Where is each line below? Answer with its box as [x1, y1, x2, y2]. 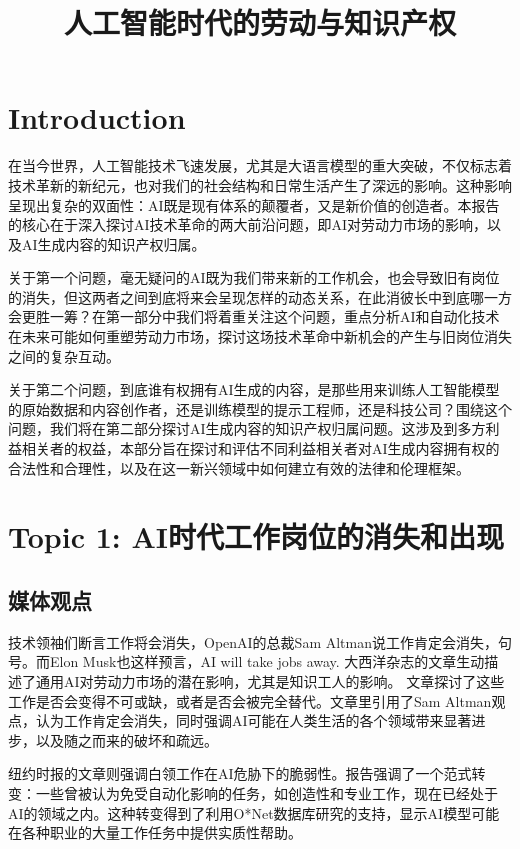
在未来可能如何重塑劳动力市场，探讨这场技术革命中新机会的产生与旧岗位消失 [8, 326, 512, 347]
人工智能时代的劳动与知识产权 [63, 2, 456, 43]
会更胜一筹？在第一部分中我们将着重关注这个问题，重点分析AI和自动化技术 [8, 306, 500, 327]
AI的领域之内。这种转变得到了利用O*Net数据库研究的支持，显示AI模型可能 [8, 802, 500, 823]
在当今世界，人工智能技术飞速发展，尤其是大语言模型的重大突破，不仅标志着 [8, 155, 512, 176]
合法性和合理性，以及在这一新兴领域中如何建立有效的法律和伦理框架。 [8, 457, 470, 478]
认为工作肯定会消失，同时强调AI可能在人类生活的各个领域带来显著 [35, 710, 472, 731]
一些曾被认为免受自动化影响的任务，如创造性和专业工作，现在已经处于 [35, 782, 498, 803]
